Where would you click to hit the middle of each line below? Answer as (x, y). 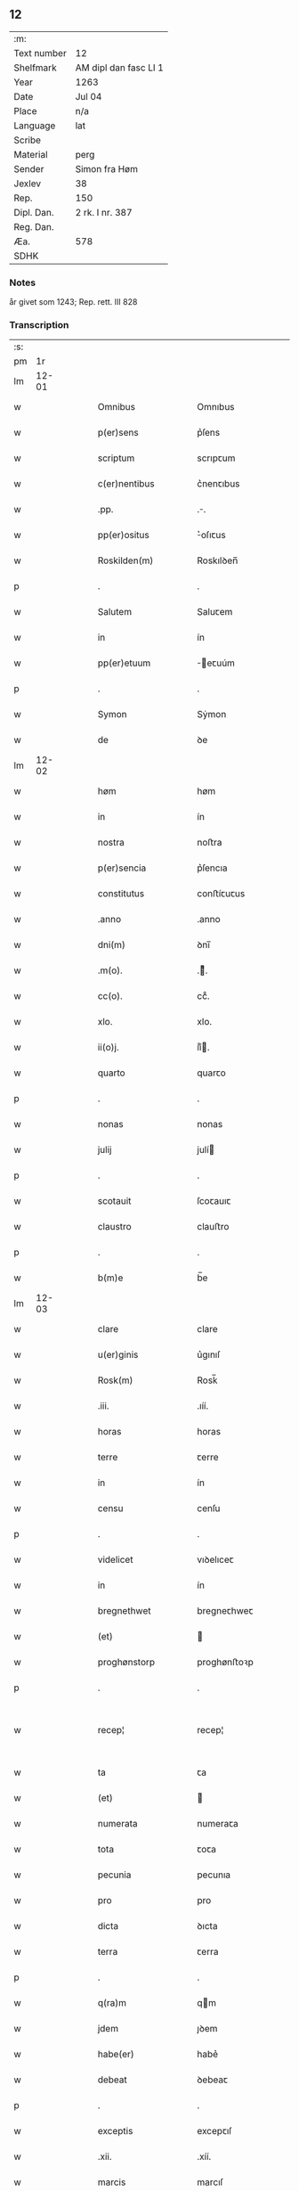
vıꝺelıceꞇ (215, 1560)
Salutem (114, 612)
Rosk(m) (115, 1380)
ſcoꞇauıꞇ (214, 1201)
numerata (117, 1824)
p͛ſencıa (213, 868)
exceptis (115, 2131)
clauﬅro (213, 1227)
